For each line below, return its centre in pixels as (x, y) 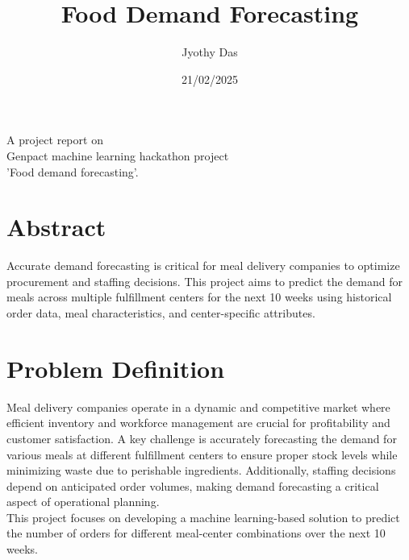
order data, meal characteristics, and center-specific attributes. (161, 313)
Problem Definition (116, 368)
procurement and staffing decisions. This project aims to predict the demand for (204, 281)
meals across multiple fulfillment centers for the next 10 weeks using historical (199, 297)
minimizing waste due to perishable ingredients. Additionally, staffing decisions (201, 470)
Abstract (56, 227)
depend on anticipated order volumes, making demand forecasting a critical (193, 485)
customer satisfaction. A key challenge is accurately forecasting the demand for (202, 438)
